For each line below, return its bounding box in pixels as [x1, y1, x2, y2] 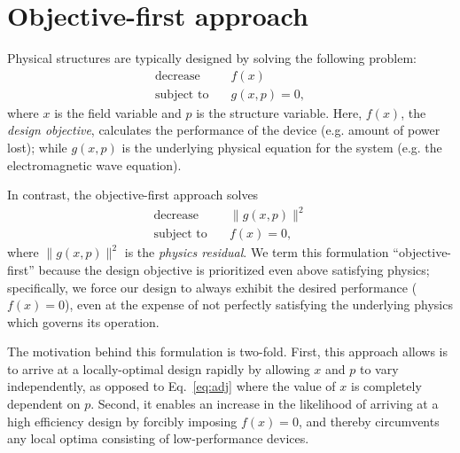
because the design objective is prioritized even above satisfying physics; [38, 260, 430, 278]
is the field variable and [54, 103, 182, 121]
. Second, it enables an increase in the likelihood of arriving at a [90, 394, 439, 413]
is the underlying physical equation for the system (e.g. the [121, 137, 442, 156]
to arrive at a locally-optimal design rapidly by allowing [7, 359, 310, 378]
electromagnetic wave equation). [7, 155, 182, 174]
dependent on [7, 394, 81, 413]
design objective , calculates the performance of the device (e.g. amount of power [7, 121, 441, 139]
